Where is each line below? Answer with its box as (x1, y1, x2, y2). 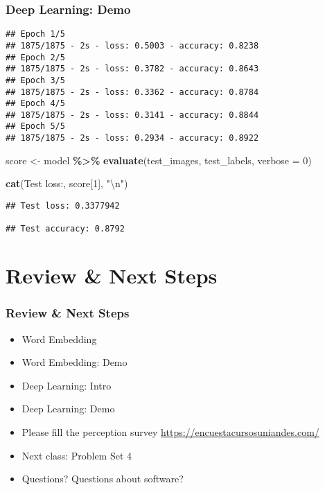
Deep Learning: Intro (21, 378, 112, 392)
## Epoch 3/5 (6, 75, 65, 85)
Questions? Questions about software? (21, 471, 184, 486)
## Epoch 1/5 (6, 29, 65, 40)
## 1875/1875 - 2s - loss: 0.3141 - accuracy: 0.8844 (6, 110, 259, 120)
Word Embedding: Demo (21, 355, 128, 369)
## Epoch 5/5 (6, 121, 65, 132)
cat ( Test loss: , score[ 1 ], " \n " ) (6, 176, 128, 191)
